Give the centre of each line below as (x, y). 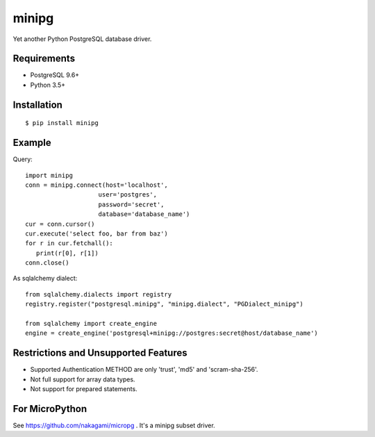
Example (32, 143)
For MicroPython (50, 409)
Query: (23, 159)
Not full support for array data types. (83, 379)
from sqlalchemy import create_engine (91, 324)
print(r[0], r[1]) (67, 253)
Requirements (44, 59)
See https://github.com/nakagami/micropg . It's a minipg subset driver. (114, 425)
